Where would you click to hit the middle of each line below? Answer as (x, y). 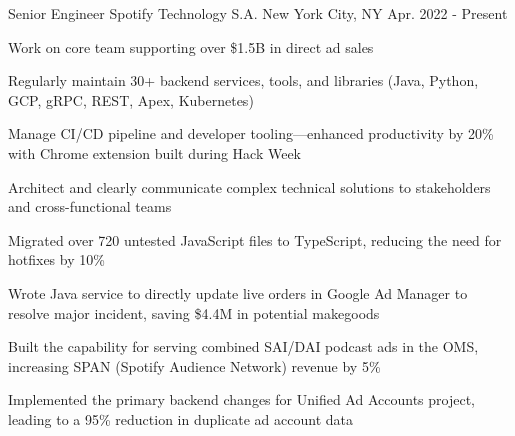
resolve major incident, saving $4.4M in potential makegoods (194, 312)
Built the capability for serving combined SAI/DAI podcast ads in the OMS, (243, 346)
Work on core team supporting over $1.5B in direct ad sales (191, 46)
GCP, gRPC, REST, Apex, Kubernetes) (131, 99)
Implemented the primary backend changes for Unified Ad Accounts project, (241, 399)
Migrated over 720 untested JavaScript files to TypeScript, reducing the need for (255, 239)
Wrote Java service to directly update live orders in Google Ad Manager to (238, 292)
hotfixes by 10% (56, 259)
